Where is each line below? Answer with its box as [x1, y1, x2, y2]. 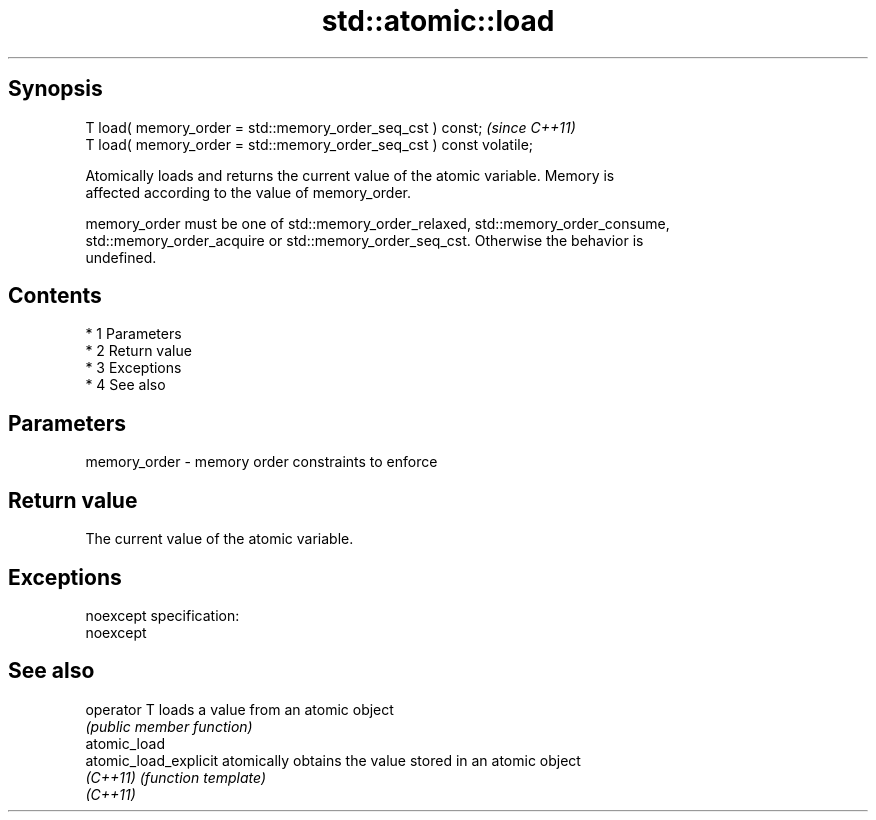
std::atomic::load [321, 4, 555, 38]
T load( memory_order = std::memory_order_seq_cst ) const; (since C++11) [85, 118, 576, 136]
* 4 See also [85, 376, 166, 394]
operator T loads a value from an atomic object [85, 700, 394, 718]
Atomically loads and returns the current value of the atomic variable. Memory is [85, 166, 615, 184]
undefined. [85, 248, 157, 266]
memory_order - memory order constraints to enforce [85, 453, 438, 471]
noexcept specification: [85, 606, 240, 624]
